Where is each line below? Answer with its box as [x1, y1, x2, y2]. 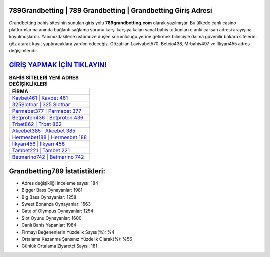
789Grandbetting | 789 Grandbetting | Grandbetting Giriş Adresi [9, 6, 212, 15]
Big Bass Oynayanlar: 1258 [21, 194, 77, 200]
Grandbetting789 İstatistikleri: [9, 167, 106, 175]
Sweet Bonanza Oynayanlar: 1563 [21, 201, 91, 207]
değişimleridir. [9, 48, 38, 54]
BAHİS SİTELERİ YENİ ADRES [9, 74, 79, 81]
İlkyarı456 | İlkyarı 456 [12, 140, 65, 147]
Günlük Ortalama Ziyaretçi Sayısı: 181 [21, 243, 97, 249]
